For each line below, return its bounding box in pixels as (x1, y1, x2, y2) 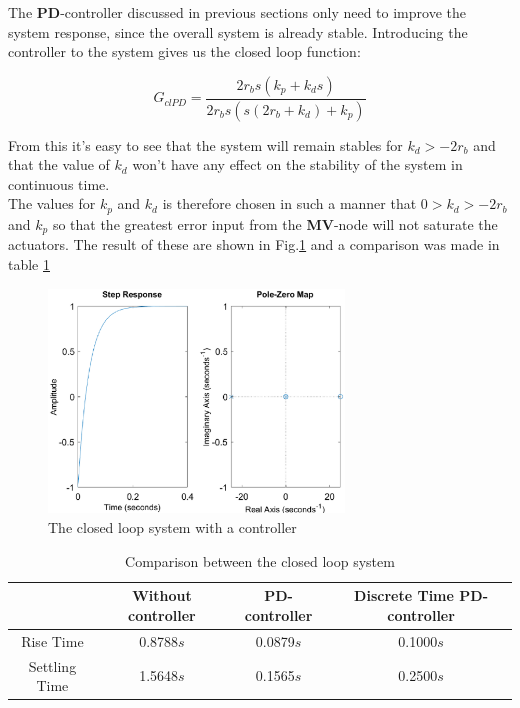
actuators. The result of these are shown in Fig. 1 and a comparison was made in (8, 234, 500, 255)
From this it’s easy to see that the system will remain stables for (8, 134, 403, 155)
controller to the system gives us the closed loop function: (8, 41, 361, 62)
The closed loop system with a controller (48, 517, 297, 538)
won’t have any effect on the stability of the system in (132, 154, 463, 175)
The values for (8, 193, 96, 214)
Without (132, 585, 192, 606)
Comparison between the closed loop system (125, 550, 395, 571)
